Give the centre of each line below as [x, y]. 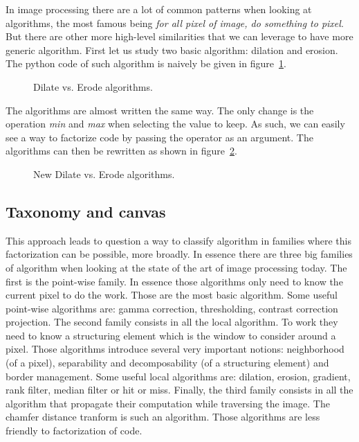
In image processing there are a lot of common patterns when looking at [159, 9]
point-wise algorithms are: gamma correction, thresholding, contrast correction [172, 308]
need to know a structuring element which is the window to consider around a [171, 335]
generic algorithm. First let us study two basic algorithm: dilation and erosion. [172, 50]
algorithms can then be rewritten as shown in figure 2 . [121, 151]
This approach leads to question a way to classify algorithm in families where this [178, 240]
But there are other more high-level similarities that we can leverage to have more [179, 36]
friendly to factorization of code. [74, 431]
